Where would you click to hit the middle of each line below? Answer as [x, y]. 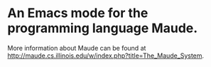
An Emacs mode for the [78, 13]
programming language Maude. [103, 28]
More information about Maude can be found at [77, 48]
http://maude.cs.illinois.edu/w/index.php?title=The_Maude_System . [106, 56]
